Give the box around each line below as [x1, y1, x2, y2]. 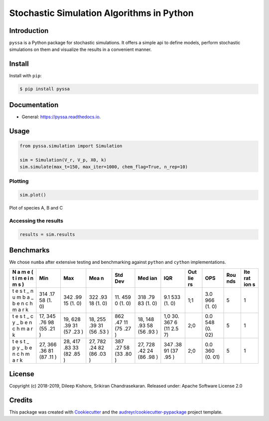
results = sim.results [19, 231, 75, 237]
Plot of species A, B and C [9, 205, 63, 211]
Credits [9, 396, 33, 404]
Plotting [9, 178, 29, 185]
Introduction [9, 26, 49, 35]
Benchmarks [9, 246, 50, 254]
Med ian [137, 274, 157, 281]
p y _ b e [12, 344, 32, 351]
